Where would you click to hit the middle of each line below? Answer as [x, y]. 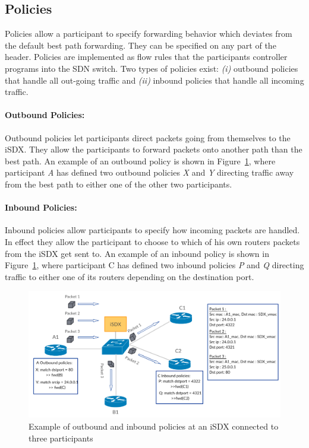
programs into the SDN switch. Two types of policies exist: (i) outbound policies [152, 68]
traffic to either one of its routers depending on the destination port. [130, 276]
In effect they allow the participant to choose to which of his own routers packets [152, 241]
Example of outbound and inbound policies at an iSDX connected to [154, 426]
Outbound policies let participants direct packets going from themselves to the [148, 137]
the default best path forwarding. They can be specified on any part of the [141, 45]
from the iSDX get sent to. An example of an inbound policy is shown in [137, 253]
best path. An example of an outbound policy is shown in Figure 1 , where [140, 161]
